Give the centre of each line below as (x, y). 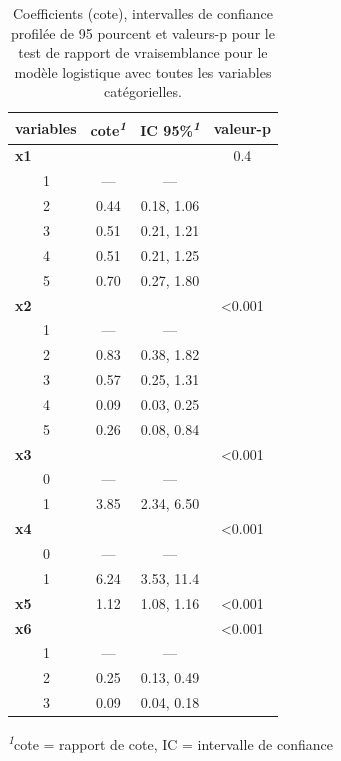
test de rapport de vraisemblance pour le (143, 52)
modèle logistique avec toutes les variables (143, 71)
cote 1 (108, 128)
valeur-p (242, 127)
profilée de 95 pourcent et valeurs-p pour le (143, 32)
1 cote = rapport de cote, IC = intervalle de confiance (170, 742)
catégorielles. (143, 91)
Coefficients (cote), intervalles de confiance (143, 13)
